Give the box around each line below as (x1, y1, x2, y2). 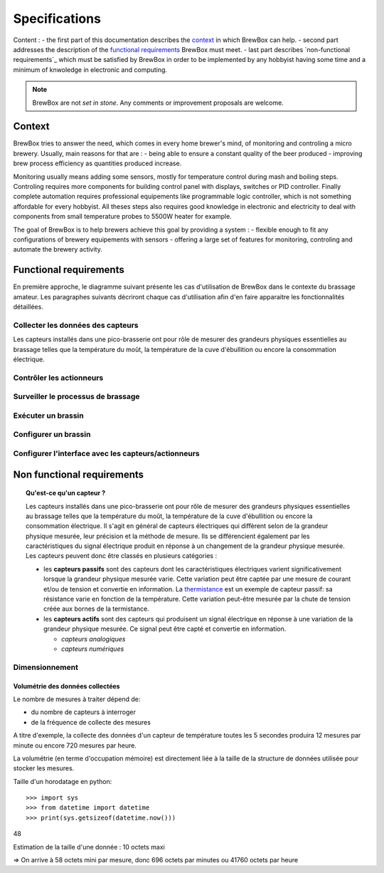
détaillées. (13, 303, 44, 311)
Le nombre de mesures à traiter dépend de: (13, 695, 141, 703)
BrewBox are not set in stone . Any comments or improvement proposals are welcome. (32, 98, 284, 107)
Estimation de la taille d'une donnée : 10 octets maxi (13, 842, 165, 851)
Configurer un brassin (13, 430, 91, 440)
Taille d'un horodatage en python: (13, 777, 112, 785)
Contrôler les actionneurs (13, 373, 104, 383)
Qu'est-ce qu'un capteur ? (26, 489, 106, 497)
